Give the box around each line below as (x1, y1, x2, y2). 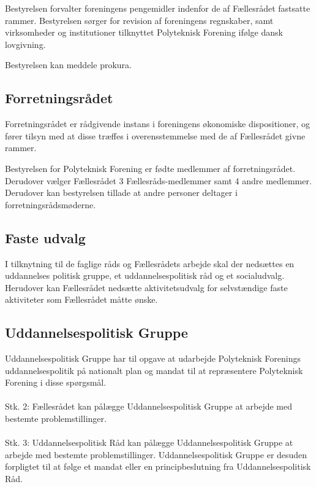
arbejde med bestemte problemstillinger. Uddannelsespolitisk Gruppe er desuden (5, 448, 307, 461)
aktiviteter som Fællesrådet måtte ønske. (5, 293, 158, 306)
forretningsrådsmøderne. (5, 198, 96, 211)
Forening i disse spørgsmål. (5, 376, 107, 389)
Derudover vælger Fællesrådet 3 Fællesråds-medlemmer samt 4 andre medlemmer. (5, 174, 312, 187)
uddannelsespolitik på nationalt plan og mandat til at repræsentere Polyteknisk (5, 364, 303, 376)
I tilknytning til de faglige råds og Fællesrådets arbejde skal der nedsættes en (5, 257, 295, 270)
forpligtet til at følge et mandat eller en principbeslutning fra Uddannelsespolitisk (5, 460, 311, 473)
